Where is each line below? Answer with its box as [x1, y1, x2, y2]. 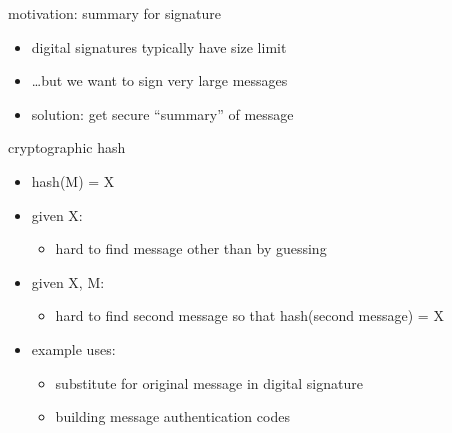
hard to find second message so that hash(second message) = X [55, 305, 444, 326]
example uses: [31, 338, 116, 359]
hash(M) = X [31, 170, 115, 191]
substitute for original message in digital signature [55, 372, 363, 393]
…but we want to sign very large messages [31, 70, 288, 91]
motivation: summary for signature [8, 3, 222, 23]
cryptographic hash [8, 137, 126, 158]
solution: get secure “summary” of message [31, 103, 294, 124]
